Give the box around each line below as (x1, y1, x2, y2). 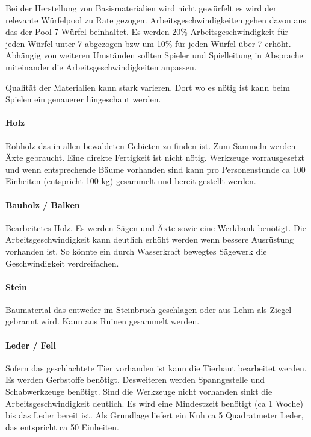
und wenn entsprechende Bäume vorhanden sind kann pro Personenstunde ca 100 (5, 163, 306, 175)
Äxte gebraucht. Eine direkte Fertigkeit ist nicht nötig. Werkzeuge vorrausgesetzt (5, 151, 305, 164)
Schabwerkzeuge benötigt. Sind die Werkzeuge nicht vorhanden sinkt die (5, 385, 273, 398)
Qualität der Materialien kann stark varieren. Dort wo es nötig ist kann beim (5, 81, 290, 93)
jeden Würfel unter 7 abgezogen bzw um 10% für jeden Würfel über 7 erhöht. (5, 37, 291, 49)
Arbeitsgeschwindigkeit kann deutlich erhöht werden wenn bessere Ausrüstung (5, 233, 294, 246)
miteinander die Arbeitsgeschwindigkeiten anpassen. (5, 60, 197, 73)
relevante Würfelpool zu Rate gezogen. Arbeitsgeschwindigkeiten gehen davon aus (5, 13, 306, 26)
